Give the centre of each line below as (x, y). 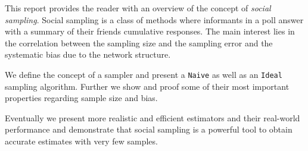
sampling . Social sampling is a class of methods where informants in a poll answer (154, 19)
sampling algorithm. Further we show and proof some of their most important (147, 86)
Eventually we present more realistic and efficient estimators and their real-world (153, 117)
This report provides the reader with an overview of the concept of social (138, 8)
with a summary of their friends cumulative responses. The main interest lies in (150, 31)
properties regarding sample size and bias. (81, 98)
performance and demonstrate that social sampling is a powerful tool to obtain (149, 129)
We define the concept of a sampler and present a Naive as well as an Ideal (144, 74)
